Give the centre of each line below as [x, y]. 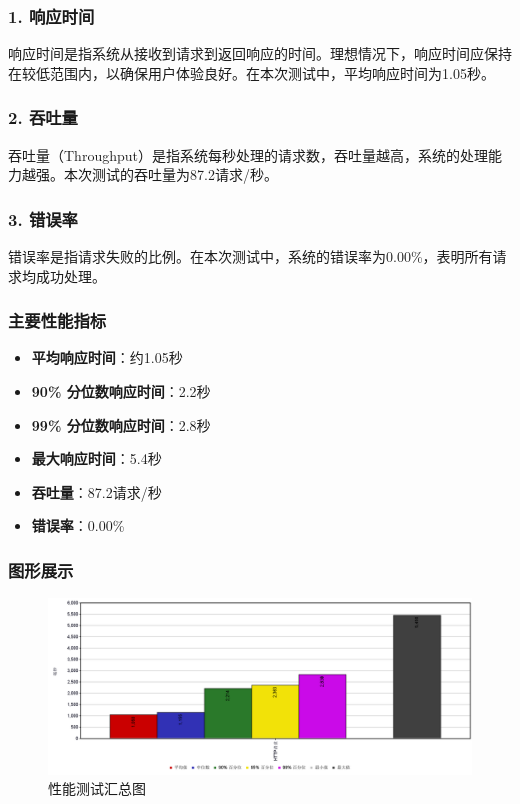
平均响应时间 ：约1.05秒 [107, 357]
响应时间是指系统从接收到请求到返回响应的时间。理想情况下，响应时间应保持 [260, 53]
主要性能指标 [57, 320]
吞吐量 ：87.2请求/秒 [96, 491]
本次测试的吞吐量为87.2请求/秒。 [170, 174]
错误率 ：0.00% [78, 525]
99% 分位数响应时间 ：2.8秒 [121, 424]
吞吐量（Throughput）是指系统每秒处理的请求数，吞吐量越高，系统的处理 [248, 154]
